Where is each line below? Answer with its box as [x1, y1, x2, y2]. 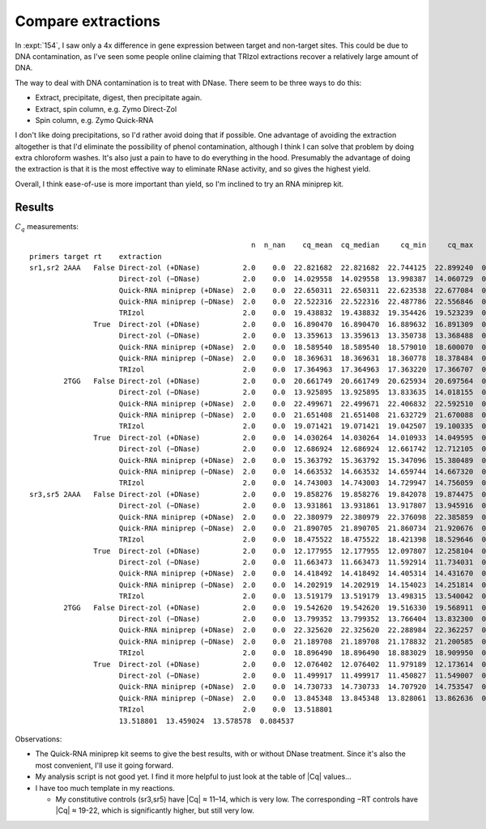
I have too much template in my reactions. [35, 783, 176, 793]
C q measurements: [15, 221, 79, 233]
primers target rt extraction [29, 252, 162, 261]
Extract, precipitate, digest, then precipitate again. [35, 93, 202, 103]
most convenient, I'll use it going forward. [35, 760, 174, 770]
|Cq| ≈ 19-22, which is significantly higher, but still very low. [55, 806, 254, 815]
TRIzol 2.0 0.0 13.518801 [118, 705, 333, 714]
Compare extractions [15, 12, 161, 30]
